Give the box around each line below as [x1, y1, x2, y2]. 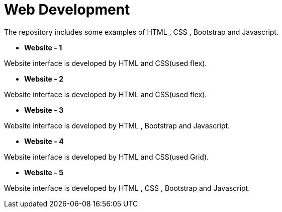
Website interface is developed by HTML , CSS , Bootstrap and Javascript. [4, 183, 250, 192]
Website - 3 [24, 105, 64, 114]
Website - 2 [24, 74, 63, 83]
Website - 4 [24, 136, 64, 146]
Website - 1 [24, 43, 62, 52]
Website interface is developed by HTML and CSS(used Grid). [4, 152, 209, 161]
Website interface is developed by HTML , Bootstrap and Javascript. [4, 121, 230, 130]
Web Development [4, 1, 130, 18]
